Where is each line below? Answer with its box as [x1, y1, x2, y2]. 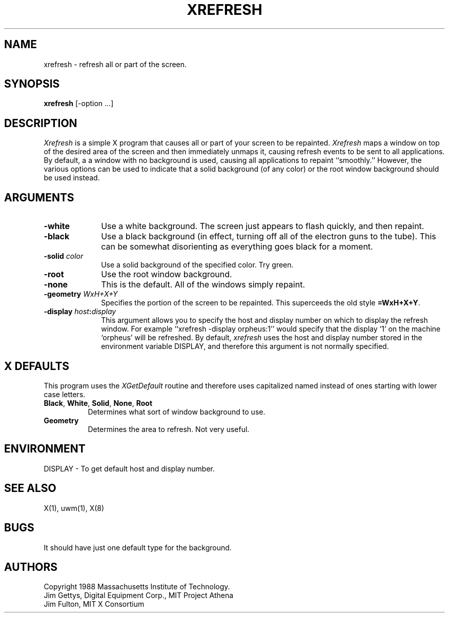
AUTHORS [4, 560, 58, 573]
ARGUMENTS [4, 191, 74, 204]
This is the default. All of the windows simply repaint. [101, 279, 305, 290]
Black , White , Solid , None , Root [44, 398, 153, 407]
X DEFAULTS [4, 359, 70, 373]
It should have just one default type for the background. [44, 543, 232, 552]
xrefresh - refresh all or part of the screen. [44, 59, 187, 69]
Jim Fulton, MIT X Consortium [44, 600, 145, 609]
